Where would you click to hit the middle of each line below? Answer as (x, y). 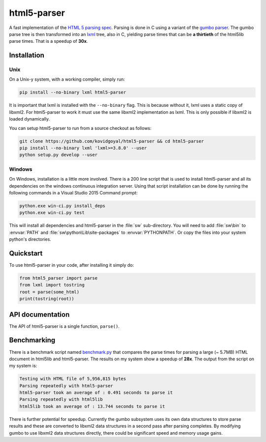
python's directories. (30, 239)
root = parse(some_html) (50, 292)
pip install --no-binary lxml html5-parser (73, 93)
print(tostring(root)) (47, 299)
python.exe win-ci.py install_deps (62, 206)
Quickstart (26, 253)
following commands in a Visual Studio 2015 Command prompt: (73, 192)
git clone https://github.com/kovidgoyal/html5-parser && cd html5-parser (112, 141)
